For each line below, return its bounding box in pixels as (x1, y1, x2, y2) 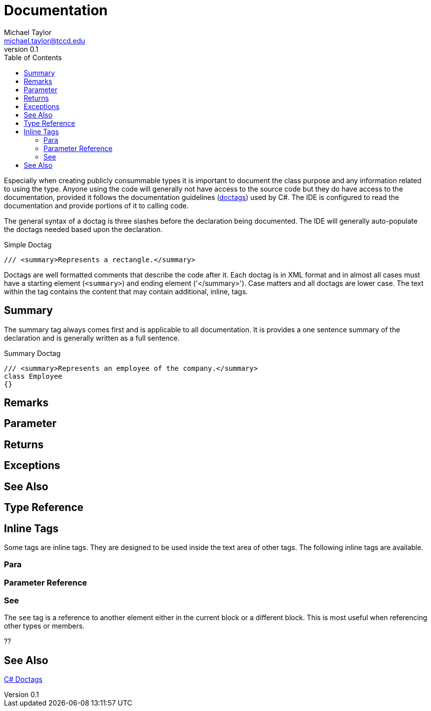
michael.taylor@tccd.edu (4, 36, 85, 45)
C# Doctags (4, 675, 43, 684)
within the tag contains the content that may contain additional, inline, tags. (4, 287, 248, 296)
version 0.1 (4, 44, 39, 53)
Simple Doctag (4, 240, 52, 249)
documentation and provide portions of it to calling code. (4, 201, 189, 210)
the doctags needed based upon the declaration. (4, 225, 163, 234)
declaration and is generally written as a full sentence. (4, 333, 180, 342)
